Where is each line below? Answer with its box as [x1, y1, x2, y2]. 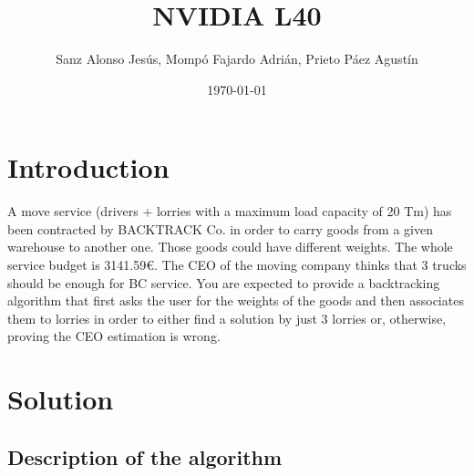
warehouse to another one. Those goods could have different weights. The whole [7, 237, 453, 256]
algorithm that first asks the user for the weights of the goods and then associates [7, 291, 464, 310]
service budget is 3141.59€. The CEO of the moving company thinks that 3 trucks [7, 255, 467, 274]
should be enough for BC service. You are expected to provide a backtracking [7, 273, 440, 292]
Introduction [7, 149, 170, 186]
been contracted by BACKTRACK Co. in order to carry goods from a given [7, 219, 433, 238]
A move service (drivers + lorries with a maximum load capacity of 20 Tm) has [7, 202, 452, 221]
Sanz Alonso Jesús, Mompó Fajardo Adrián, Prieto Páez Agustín [56, 49, 418, 68]
